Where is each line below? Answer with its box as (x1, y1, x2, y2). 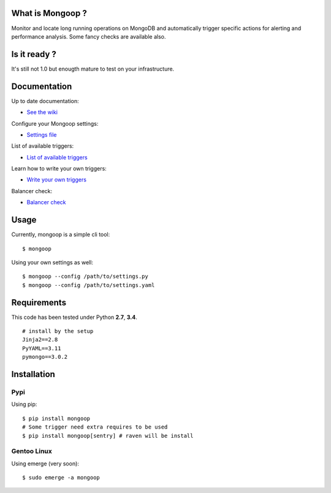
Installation (11, 369, 55, 380)
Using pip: (11, 400, 37, 408)
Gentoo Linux (11, 447, 52, 456)
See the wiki (26, 109, 58, 116)
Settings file (26, 131, 58, 138)
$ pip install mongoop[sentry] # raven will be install (22, 432, 194, 439)
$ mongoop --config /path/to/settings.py (22, 273, 148, 280)
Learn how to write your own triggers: (11, 165, 107, 172)
